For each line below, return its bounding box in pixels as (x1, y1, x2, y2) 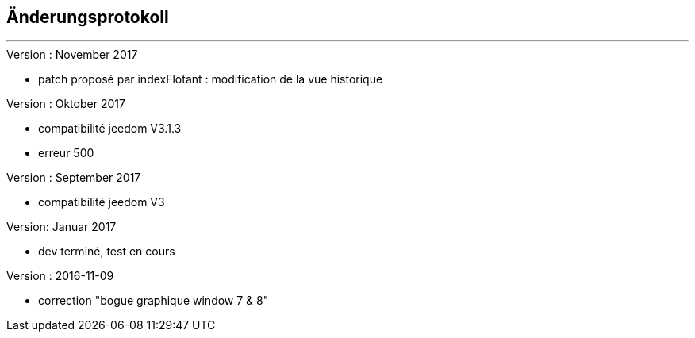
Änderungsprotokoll (6, 7, 169, 27)
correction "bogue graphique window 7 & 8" (38, 294, 269, 308)
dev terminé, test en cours (38, 244, 175, 259)
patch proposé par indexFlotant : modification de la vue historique (38, 72, 383, 86)
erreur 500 (38, 146, 94, 160)
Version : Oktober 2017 (6, 97, 125, 111)
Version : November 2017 (6, 48, 138, 62)
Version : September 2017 (6, 171, 141, 185)
